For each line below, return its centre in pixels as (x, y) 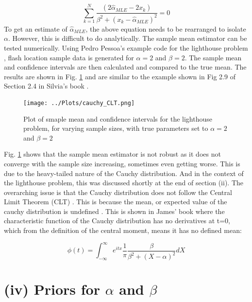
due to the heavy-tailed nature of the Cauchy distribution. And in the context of (124, 173)
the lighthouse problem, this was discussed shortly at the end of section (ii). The (124, 183)
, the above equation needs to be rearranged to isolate (166, 28)
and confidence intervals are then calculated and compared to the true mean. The (125, 67)
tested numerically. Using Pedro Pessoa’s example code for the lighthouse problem (126, 47)
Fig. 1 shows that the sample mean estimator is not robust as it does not (112, 154)
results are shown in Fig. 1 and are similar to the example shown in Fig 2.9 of (120, 76)
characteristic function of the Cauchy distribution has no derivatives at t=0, (117, 221)
